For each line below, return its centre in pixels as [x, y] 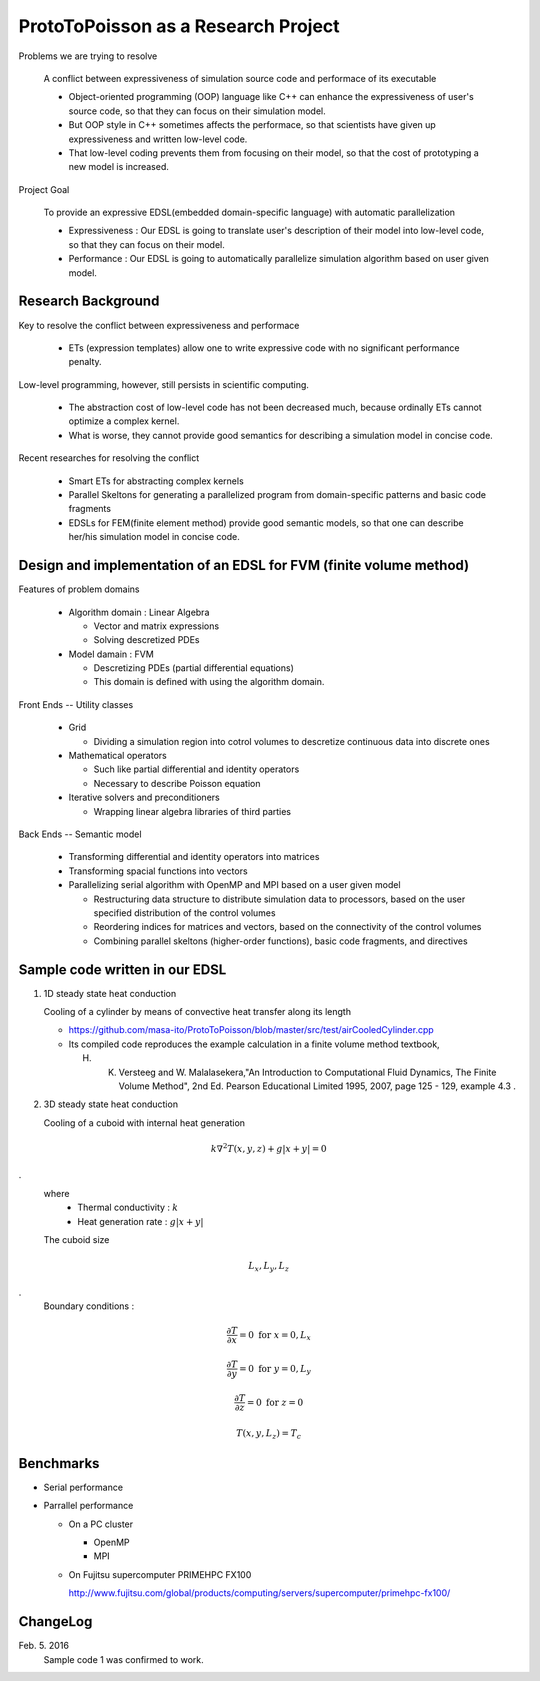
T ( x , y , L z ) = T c [269, 1434]
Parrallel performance [88, 1506]
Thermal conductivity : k [128, 1207]
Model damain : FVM [111, 654]
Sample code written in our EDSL [122, 969]
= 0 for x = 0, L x [275, 1336]
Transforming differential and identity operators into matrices [194, 857]
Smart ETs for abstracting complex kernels [156, 481]
